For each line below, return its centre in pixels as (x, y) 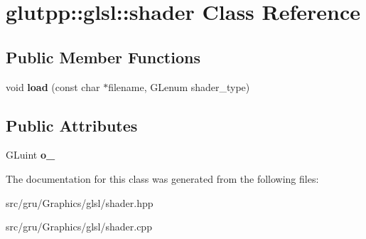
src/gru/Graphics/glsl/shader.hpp (80, 202)
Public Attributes (72, 125)
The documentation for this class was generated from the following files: (162, 178)
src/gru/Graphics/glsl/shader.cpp (79, 227)
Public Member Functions (103, 57)
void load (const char (53, 86)
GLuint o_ (31, 155)
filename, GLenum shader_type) (179, 86)
